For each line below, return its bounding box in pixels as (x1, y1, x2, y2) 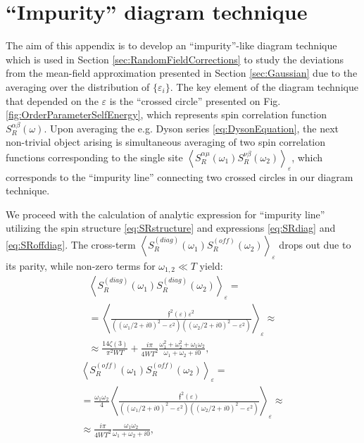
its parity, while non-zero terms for (6, 258, 156, 273)
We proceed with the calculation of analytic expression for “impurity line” (6, 206, 325, 221)
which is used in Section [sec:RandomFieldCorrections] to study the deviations (6, 51, 344, 66)
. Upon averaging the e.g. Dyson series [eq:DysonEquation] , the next (44, 120, 339, 135)
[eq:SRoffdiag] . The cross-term (6, 237, 136, 252)
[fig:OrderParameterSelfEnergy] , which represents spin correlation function (6, 107, 327, 122)
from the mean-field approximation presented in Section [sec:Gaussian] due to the (6, 65, 358, 80)
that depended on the (6, 93, 99, 108)
